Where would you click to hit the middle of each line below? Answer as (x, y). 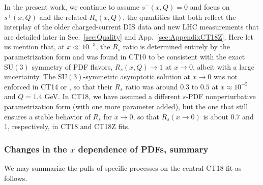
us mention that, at (34, 47)
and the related (63, 17)
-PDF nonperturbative (221, 96)
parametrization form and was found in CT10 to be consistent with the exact (125, 56)
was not (226, 76)
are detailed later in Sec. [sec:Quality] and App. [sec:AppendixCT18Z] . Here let (129, 36)
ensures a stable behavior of (47, 116)
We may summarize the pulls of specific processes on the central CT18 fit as (123, 167)
